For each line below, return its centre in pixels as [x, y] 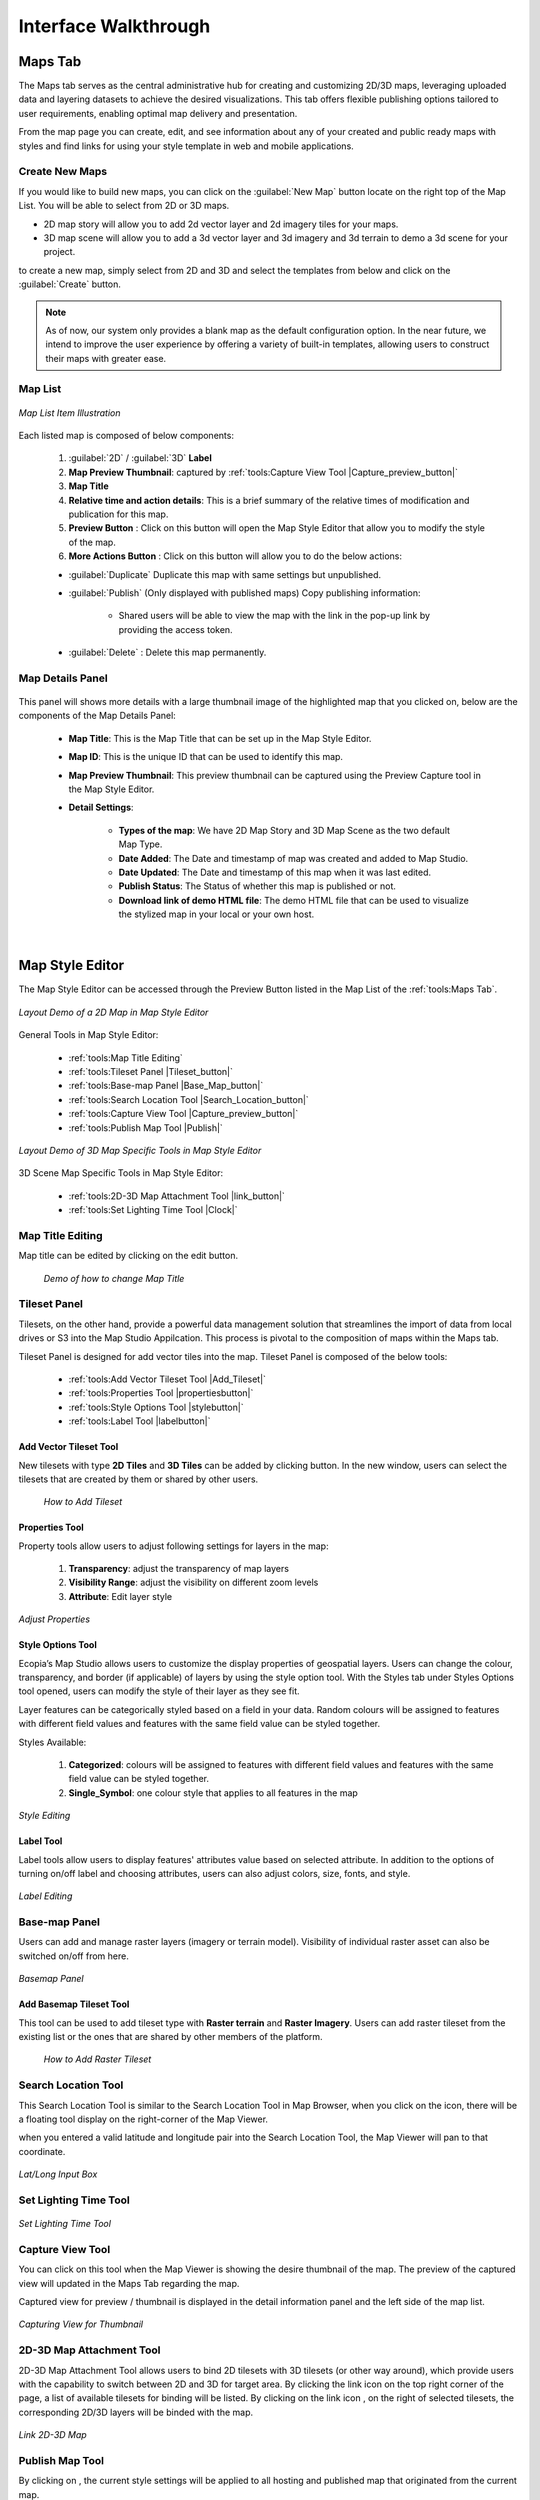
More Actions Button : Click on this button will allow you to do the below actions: [235, 556]
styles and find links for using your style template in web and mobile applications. [186, 146]
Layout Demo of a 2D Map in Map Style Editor [113, 1012]
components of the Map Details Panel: [97, 716]
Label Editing [45, 1896]
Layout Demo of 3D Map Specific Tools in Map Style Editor [140, 1150]
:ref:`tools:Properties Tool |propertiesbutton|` [161, 1393]
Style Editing [44, 1816]
